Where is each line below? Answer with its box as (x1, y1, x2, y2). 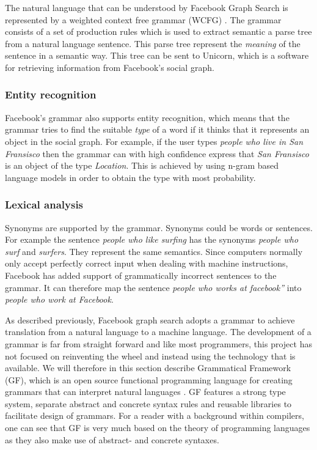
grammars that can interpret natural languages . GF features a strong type (5, 385, 286, 398)
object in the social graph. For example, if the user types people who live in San (5, 135, 304, 147)
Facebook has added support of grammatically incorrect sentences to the (5, 268, 277, 281)
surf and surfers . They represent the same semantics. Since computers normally (5, 245, 303, 257)
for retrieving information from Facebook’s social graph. (5, 61, 214, 73)
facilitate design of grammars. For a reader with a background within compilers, (5, 409, 304, 422)
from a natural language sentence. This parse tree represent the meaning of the (5, 37, 301, 50)
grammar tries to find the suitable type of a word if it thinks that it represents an (5, 123, 310, 136)
